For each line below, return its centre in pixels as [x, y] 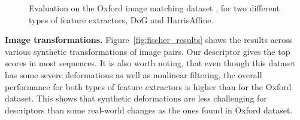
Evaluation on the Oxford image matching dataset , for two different [154, 8]
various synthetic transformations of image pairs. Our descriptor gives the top [148, 51]
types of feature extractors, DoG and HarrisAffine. [121, 19]
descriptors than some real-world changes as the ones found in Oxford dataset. [149, 110]
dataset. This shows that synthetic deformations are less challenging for [136, 98]
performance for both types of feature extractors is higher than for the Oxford [148, 86]
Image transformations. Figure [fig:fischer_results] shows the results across [149, 40]
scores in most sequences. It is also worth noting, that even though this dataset [150, 63]
